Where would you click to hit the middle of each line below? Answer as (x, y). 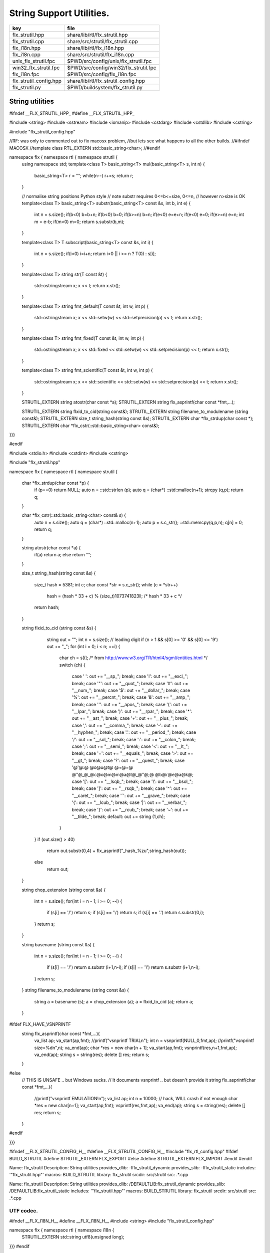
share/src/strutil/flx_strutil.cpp (102, 41)
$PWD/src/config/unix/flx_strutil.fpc (109, 61)
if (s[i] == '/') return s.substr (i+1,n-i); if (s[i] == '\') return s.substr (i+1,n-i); (123, 967)
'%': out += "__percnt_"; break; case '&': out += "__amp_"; (131, 697)
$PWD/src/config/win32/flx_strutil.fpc (111, 68)
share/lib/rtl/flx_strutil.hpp (97, 35)
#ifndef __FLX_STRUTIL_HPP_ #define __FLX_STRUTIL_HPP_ (72, 113)
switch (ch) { (72, 665)
